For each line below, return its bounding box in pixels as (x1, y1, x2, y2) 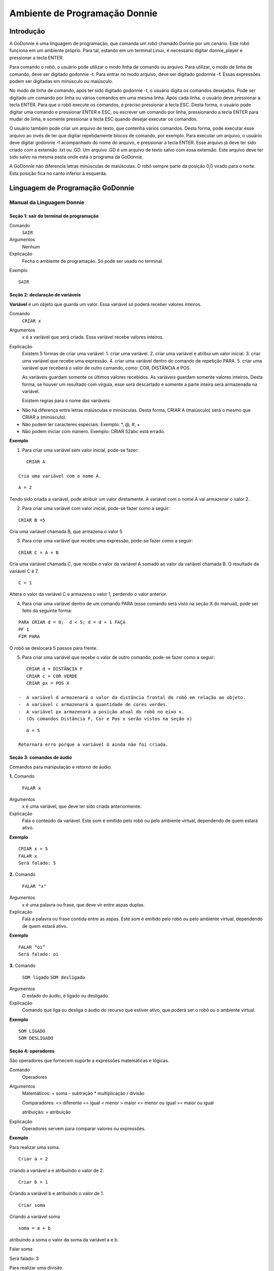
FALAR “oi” (18, 944, 46, 950)
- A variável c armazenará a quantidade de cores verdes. (18, 702, 168, 708)
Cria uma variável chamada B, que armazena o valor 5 (9, 528, 123, 534)
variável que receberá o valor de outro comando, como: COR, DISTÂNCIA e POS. (22, 365, 191, 371)
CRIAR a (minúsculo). (22, 414, 67, 420)
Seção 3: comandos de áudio (9, 754, 72, 761)
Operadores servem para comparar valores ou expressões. (22, 1125, 146, 1131)
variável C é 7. (9, 568, 39, 574)
